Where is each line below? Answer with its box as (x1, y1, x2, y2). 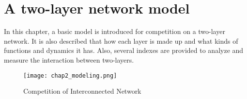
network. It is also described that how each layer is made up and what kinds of (4, 35, 238, 46)
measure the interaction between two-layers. (4, 54, 134, 65)
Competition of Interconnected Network (23, 86, 141, 96)
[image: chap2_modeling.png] (23, 72, 117, 79)
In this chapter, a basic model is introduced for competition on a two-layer (4, 26, 225, 36)
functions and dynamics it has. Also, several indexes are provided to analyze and (4, 45, 244, 55)
